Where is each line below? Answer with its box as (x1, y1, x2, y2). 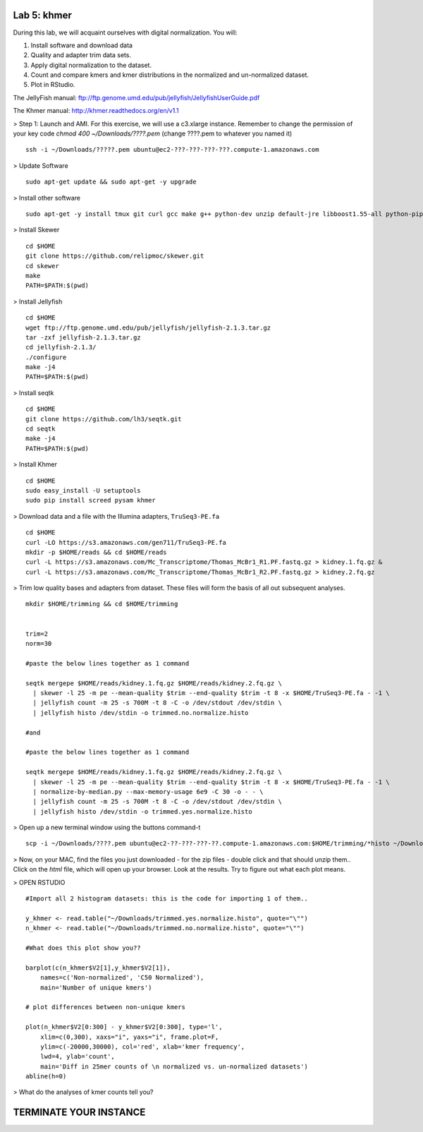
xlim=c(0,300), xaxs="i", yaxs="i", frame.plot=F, (39, 1032, 219, 1041)
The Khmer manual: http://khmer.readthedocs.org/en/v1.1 (13, 107, 179, 115)
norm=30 (25, 639, 52, 648)
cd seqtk (25, 425, 56, 433)
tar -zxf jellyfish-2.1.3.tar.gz (25, 333, 141, 342)
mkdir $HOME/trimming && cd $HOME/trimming (25, 600, 178, 608)
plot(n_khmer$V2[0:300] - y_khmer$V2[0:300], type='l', (25, 1023, 223, 1031)
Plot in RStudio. (30, 80, 75, 89)
